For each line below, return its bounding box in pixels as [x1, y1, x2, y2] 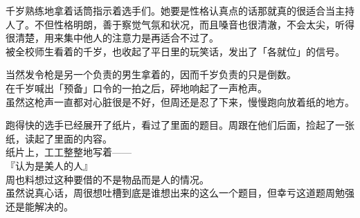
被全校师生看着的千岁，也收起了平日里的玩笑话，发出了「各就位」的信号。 [6, 44, 345, 58]
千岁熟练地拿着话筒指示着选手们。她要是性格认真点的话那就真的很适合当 [6, 3, 335, 17]
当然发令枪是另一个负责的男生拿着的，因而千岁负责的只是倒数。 [6, 67, 296, 82]
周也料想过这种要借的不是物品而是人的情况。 [6, 172, 209, 186]
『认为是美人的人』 [6, 158, 93, 172]
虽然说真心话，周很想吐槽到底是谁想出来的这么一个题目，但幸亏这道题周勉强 [6, 185, 354, 200]
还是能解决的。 [6, 199, 73, 213]
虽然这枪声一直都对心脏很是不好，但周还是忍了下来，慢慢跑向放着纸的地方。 [6, 94, 354, 109]
